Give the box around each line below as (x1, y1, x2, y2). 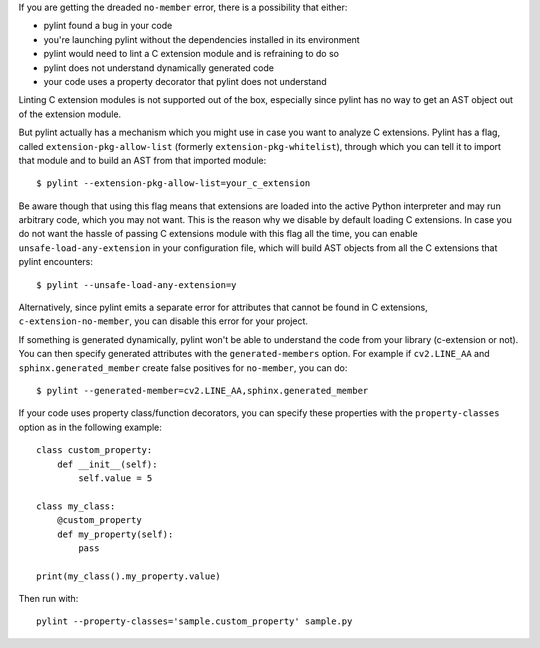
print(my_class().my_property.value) (36, 570, 222, 582)
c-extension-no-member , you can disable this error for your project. (18, 315, 309, 327)
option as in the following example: (18, 421, 162, 433)
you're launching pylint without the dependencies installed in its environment (43, 33, 360, 45)
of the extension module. (18, 108, 122, 120)
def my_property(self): (56, 528, 174, 540)
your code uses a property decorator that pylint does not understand (43, 75, 327, 87)
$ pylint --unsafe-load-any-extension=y (36, 279, 237, 290)
